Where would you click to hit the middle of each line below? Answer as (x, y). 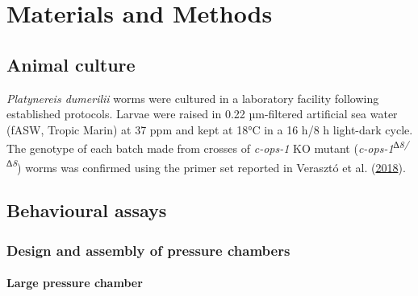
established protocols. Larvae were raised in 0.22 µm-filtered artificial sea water (202, 114)
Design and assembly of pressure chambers (148, 250)
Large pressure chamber (75, 283)
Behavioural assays (87, 210)
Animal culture (71, 64)
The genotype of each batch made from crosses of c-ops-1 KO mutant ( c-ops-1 (200, 148)
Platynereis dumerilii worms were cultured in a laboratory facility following (193, 98)
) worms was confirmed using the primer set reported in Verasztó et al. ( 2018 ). (211, 167)
